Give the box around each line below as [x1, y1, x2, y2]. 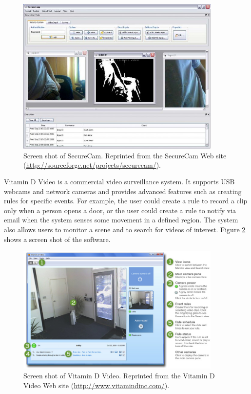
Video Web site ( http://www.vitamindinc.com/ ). [23, 380, 170, 390]
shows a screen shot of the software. [4, 234, 111, 244]
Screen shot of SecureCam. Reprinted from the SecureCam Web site [23, 150, 227, 160]
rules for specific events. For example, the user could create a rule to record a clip [4, 196, 248, 206]
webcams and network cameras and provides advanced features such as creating [4, 186, 242, 196]
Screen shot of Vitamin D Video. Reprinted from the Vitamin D [23, 371, 215, 381]
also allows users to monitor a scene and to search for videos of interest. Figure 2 [4, 224, 246, 234]
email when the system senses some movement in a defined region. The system [4, 215, 238, 225]
